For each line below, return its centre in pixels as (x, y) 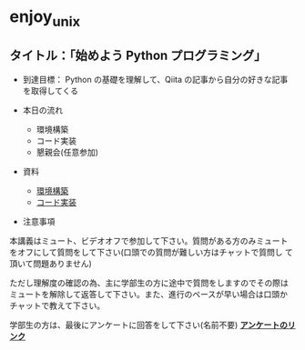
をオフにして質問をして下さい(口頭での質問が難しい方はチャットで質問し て (152, 252)
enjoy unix (45, 18)
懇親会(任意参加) (67, 152)
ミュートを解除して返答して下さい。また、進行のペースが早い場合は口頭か (149, 294)
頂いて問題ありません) (51, 263)
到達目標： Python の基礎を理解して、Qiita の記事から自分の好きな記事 (155, 79)
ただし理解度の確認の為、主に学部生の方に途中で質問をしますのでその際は (149, 283)
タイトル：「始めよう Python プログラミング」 (138, 56)
